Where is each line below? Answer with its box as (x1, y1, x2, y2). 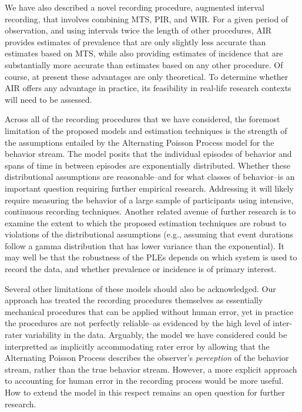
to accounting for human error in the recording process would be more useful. (5, 374, 284, 387)
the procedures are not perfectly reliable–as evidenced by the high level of (5, 317, 270, 329)
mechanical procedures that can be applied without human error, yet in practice (5, 305, 294, 317)
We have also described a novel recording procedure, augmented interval (5, 1, 264, 13)
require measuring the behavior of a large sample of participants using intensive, (5, 193, 294, 206)
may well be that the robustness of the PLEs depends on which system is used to (5, 251, 297, 263)
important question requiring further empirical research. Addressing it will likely (5, 182, 294, 194)
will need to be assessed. (5, 93, 92, 105)
